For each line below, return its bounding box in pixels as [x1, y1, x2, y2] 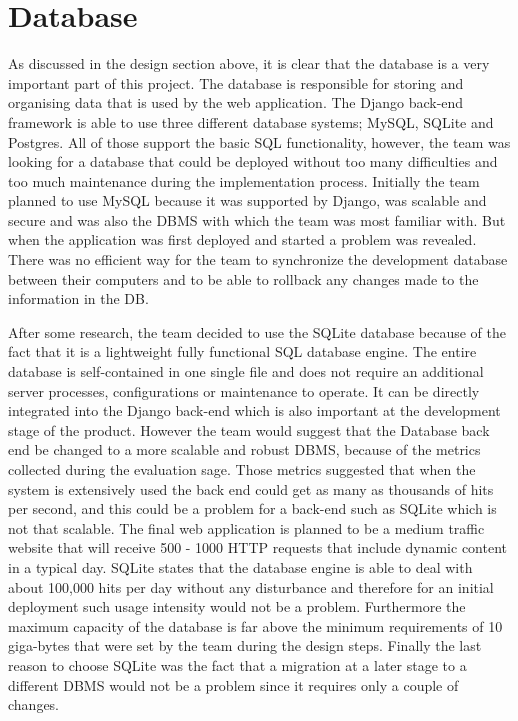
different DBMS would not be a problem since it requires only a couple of [8, 674, 459, 695]
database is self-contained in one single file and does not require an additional [8, 361, 484, 382]
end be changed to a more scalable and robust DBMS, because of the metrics [8, 439, 481, 460]
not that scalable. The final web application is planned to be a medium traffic [8, 517, 485, 538]
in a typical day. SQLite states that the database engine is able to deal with [8, 556, 473, 577]
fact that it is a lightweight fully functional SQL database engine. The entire [8, 341, 477, 362]
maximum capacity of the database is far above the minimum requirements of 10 [8, 615, 503, 636]
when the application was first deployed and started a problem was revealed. [8, 229, 477, 250]
